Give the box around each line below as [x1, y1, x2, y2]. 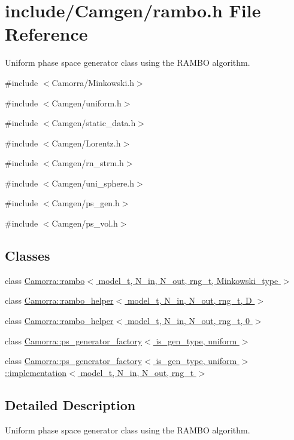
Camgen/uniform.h [51, 96, 122, 109]
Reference [5, 22, 88, 46]
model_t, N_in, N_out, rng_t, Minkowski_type [98, 274, 278, 286]
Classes [5, 246, 50, 265]
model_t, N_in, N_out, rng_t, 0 [127, 314, 250, 327]
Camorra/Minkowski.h [51, 76, 135, 88]
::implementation [5, 366, 67, 378]
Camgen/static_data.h [51, 117, 136, 129]
